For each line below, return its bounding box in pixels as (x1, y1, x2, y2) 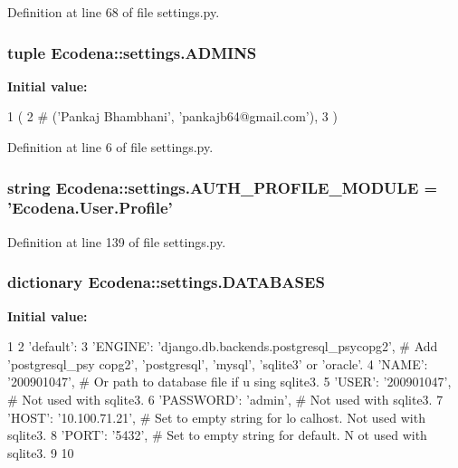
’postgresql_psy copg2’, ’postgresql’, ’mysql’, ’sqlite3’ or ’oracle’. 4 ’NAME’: (7, 354, 428, 373)
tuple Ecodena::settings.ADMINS (7, 41, 257, 63)
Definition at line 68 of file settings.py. (7, 3, 220, 21)
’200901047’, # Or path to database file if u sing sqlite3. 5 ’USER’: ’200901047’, (7, 372, 452, 391)
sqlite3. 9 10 (7, 443, 74, 462)
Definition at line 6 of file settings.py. (7, 138, 214, 156)
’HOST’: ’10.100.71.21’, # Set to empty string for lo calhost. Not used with (7, 407, 425, 426)
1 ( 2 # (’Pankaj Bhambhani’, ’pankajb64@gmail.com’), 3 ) (7, 107, 338, 126)
